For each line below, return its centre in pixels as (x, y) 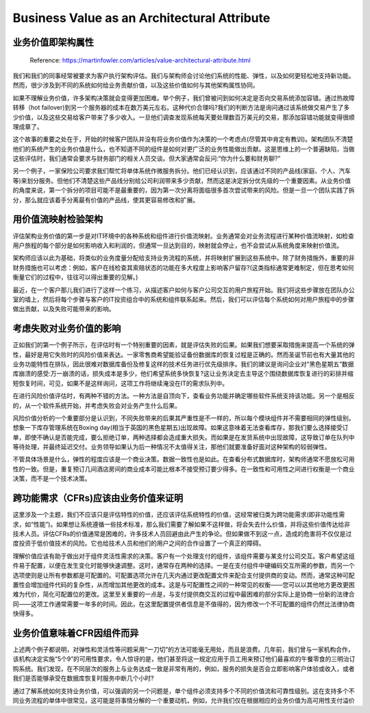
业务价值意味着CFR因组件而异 (76, 633)
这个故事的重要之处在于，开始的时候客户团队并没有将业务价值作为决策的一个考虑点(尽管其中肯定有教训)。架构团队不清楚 (183, 139)
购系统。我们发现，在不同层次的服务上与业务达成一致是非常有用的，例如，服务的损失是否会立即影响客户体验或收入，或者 (184, 668)
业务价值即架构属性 (53, 42)
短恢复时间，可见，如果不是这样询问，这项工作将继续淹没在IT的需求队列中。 (121, 383)
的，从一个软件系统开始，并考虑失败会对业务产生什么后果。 (97, 405)
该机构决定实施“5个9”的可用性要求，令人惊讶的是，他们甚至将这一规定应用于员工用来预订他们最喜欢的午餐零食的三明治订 (184, 659)
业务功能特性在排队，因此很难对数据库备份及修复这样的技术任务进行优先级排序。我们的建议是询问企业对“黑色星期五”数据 (183, 364)
